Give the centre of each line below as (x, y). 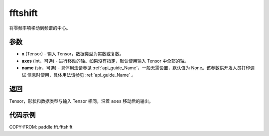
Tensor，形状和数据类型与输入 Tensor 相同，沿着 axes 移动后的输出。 (81, 101)
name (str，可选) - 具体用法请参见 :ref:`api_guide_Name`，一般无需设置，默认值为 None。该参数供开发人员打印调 (138, 68)
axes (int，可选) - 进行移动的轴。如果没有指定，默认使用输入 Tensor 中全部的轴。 (105, 61)
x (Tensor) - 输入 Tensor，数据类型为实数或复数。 (73, 54)
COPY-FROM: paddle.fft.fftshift (41, 127)
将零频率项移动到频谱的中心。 (40, 28)
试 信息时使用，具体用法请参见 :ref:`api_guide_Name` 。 (79, 75)
